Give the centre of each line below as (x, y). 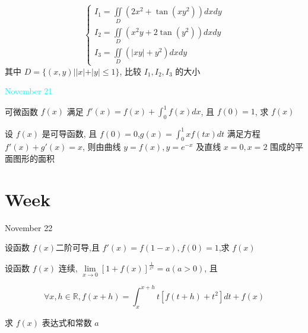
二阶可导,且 (78, 247)
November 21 (29, 91)
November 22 (29, 227)
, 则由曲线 (102, 147)
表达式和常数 (67, 322)
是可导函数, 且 (69, 133)
